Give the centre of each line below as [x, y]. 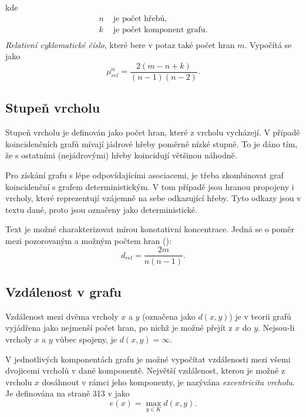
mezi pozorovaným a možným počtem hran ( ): [88, 240]
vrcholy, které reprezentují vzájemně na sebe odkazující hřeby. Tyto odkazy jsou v [153, 198]
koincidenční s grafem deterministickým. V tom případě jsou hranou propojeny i [150, 186]
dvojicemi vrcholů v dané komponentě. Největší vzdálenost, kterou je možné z [145, 370]
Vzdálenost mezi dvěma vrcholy [62, 316]
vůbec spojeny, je [86, 339]
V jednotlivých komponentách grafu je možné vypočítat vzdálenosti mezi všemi [148, 359]
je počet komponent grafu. [160, 30]
